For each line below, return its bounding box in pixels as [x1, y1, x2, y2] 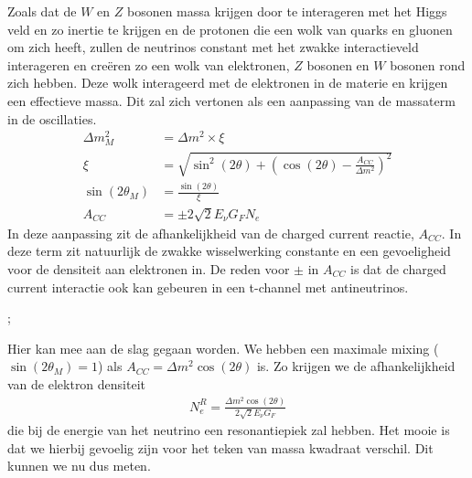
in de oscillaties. [7, 109, 97, 128]
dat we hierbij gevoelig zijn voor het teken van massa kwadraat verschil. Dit [7, 438, 434, 457]
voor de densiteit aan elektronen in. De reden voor [7, 260, 290, 278]
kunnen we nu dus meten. [7, 456, 151, 475]
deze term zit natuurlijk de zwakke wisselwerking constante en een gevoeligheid [7, 241, 451, 260]
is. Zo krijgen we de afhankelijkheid [256, 356, 456, 376]
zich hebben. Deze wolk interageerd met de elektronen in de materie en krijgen [7, 73, 448, 92]
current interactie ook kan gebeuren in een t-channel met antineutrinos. [7, 277, 409, 296]
